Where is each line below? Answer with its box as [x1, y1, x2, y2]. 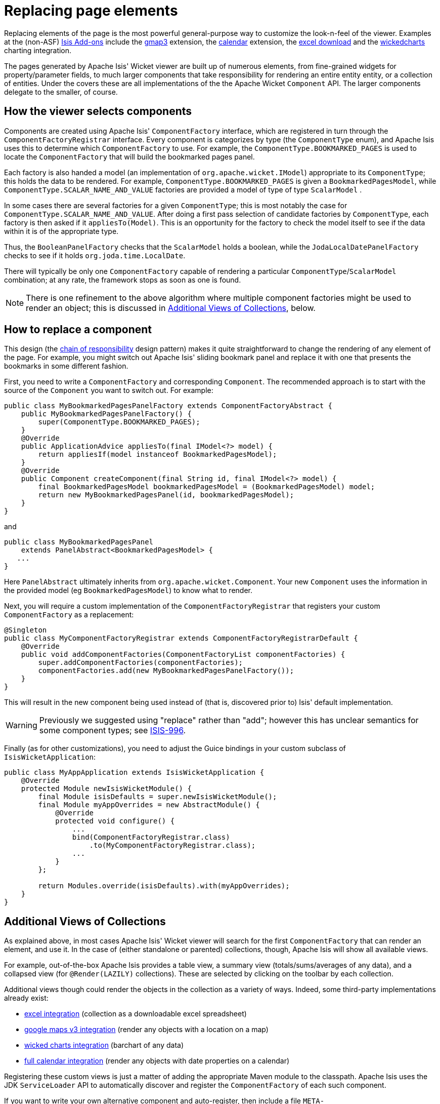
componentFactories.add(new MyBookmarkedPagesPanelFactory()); [38, 666, 294, 675]
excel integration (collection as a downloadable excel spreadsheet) [24, 1009, 247, 1018]
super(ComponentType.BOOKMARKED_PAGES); [38, 418, 200, 426]
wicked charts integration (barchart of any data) [24, 1041, 184, 1050]
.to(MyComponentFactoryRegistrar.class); [89, 841, 256, 850]
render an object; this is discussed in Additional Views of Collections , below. [26, 302, 316, 313]
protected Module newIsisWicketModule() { [21, 784, 192, 793]
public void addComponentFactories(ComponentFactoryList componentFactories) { [21, 650, 345, 659]
